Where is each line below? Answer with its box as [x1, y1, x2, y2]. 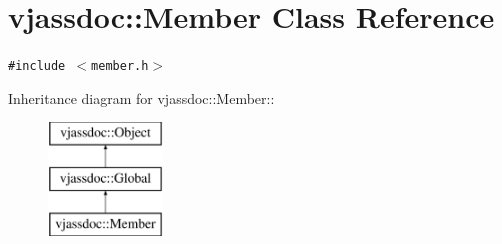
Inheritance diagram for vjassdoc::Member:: [8, 87, 275, 108]
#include [8, 59, 66, 74]
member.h [91, 59, 149, 74]
